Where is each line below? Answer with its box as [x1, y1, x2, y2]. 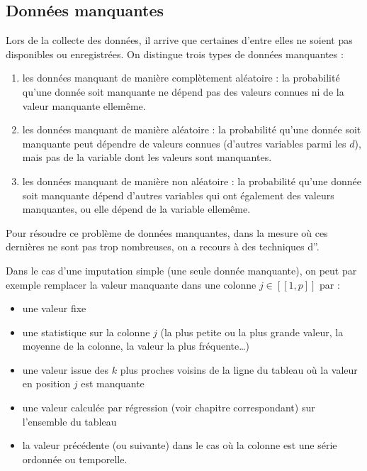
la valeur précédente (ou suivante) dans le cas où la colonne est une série [22, 438, 337, 453]
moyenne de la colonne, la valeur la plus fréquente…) [22, 338, 250, 353]
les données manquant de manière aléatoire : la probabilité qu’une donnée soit [22, 122, 361, 137]
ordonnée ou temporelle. [22, 451, 128, 466]
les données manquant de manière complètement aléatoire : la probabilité [22, 70, 340, 85]
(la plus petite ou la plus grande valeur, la [160, 324, 344, 339]
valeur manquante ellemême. [22, 98, 146, 113]
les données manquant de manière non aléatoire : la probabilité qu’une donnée [22, 173, 362, 188]
